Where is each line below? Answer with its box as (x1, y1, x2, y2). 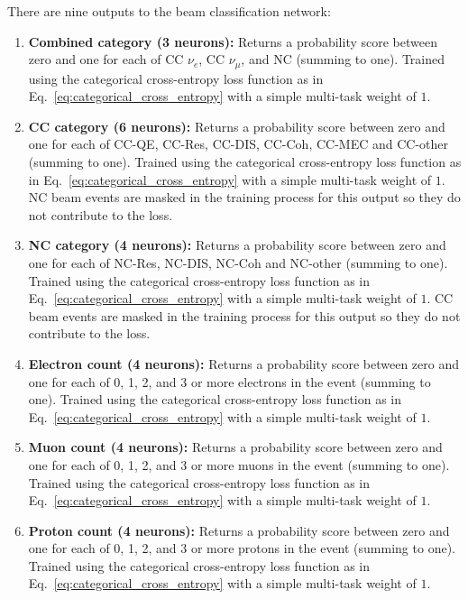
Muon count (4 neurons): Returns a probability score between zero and (28, 438, 443, 456)
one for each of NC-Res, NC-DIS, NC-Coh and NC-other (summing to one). (28, 253, 448, 272)
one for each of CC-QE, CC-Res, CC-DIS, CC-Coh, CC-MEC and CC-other (28, 134, 449, 153)
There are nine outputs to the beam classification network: (7, 2, 331, 20)
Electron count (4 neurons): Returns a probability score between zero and (28, 354, 459, 373)
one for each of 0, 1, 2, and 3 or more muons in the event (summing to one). (28, 455, 450, 474)
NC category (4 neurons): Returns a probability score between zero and (28, 235, 446, 254)
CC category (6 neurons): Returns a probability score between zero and (28, 116, 445, 135)
